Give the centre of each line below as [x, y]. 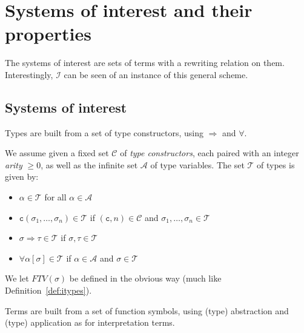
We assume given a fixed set [57, 153]
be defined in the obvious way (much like [145, 278]
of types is [276, 164]
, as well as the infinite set [89, 164]
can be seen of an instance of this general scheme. [156, 74]
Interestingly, [29, 74]
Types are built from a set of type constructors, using [104, 132]
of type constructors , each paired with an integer [210, 153]
